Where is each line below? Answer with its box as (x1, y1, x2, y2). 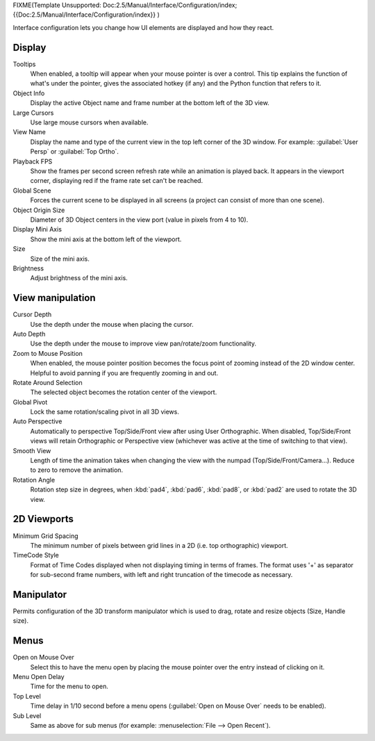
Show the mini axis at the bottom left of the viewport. (30, 235, 182, 243)
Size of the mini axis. (30, 254, 90, 263)
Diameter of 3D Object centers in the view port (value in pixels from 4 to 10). (30, 215, 249, 224)
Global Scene (12, 186, 51, 195)
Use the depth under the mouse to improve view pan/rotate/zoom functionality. (30, 339, 257, 348)
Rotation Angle (12, 475, 56, 484)
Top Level (12, 692, 41, 700)
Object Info (12, 89, 45, 97)
